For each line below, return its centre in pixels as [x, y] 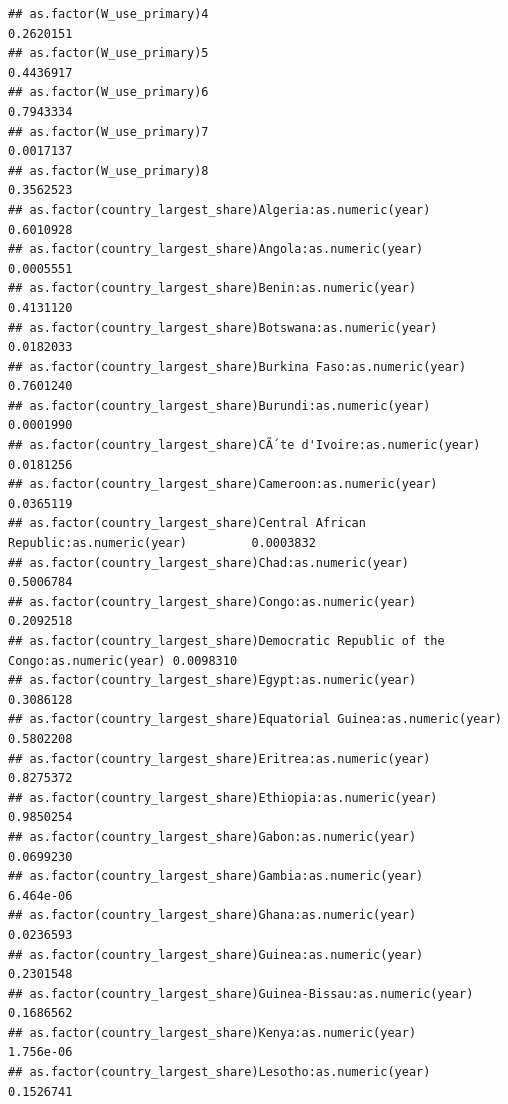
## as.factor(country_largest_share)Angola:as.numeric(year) [216, 249]
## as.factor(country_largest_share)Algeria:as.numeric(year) [219, 209]
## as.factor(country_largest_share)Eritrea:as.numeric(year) [219, 758]
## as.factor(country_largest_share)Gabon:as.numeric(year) [212, 836]
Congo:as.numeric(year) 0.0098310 [123, 660]
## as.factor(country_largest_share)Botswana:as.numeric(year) [223, 327]
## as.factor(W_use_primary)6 [108, 92]
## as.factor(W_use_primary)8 [108, 170]
